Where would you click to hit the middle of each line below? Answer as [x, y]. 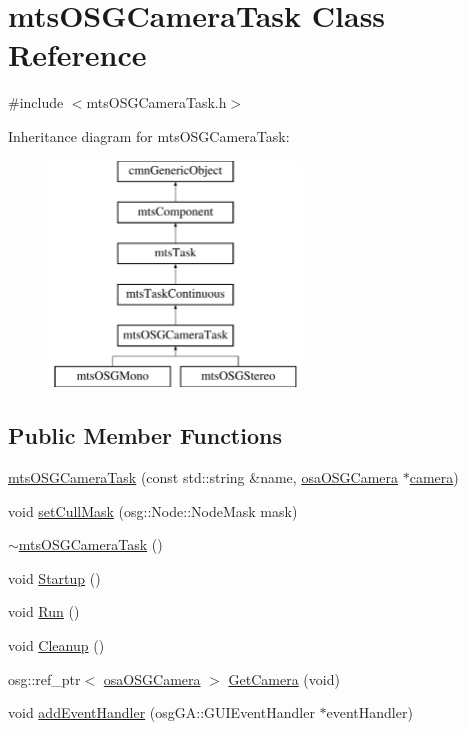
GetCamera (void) [284, 678]
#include [36, 102]
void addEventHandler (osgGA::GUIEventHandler [161, 712]
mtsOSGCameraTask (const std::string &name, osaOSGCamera [203, 477]
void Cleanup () [56, 645]
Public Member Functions [145, 435]
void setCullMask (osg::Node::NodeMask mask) [153, 510]
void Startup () [54, 577]
